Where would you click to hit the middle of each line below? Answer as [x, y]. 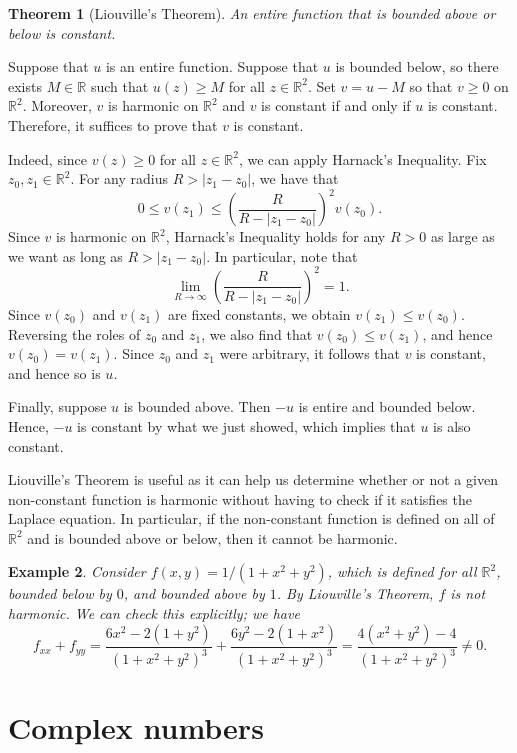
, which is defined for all [402, 571]
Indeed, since [48, 158]
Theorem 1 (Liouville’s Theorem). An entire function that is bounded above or [252, 13]
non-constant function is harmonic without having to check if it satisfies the [240, 498]
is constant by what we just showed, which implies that [246, 425]
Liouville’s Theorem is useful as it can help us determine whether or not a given [253, 479]
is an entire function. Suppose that [212, 66]
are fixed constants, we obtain [259, 313]
